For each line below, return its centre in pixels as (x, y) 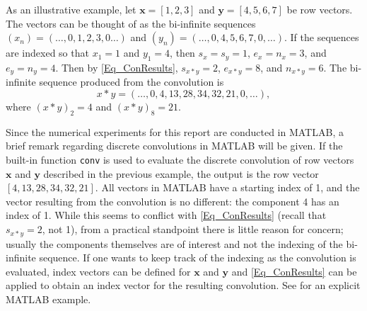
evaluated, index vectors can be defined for (98, 271)
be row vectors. (320, 9)
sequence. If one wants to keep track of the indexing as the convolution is (198, 258)
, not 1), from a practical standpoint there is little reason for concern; (193, 229)
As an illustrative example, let (71, 9)
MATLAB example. (48, 299)
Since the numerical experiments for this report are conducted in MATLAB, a (175, 131)
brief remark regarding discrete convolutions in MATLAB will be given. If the (174, 146)
